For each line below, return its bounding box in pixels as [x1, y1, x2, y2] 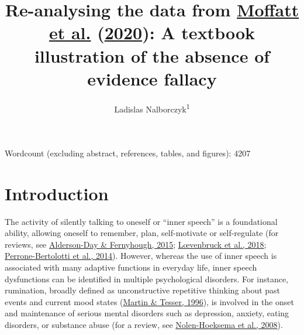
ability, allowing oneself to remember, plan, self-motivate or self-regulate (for [5, 227, 279, 239]
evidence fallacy [87, 66, 217, 90]
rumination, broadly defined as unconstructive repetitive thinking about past [5, 284, 281, 296]
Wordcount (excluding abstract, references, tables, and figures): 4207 [5, 146, 251, 159]
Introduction [5, 181, 109, 205]
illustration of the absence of [34, 43, 270, 67]
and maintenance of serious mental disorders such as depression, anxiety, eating [5, 307, 289, 319]
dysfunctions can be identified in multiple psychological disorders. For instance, [5, 272, 288, 285]
